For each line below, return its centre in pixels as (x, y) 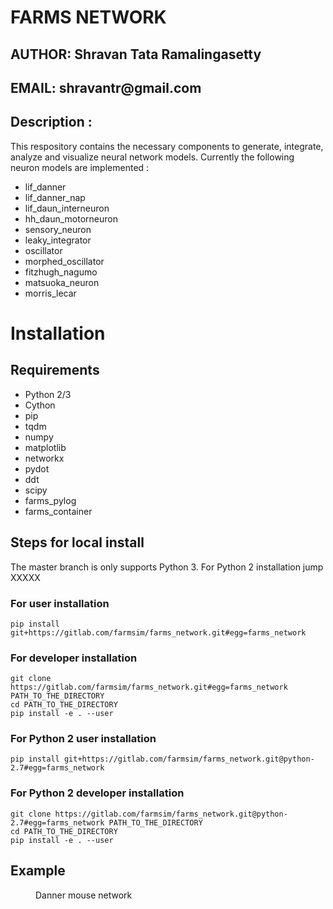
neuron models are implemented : (80, 167)
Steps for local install (77, 542)
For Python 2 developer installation (97, 793)
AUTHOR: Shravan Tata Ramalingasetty (136, 54)
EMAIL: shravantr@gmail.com (106, 87)
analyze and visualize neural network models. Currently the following (152, 157)
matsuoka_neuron (62, 282)
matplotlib (45, 447)
